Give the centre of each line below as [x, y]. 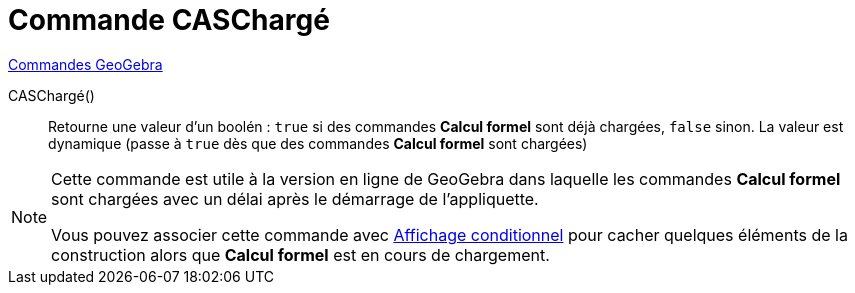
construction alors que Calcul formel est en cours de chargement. [300, 254]
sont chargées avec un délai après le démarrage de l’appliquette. [295, 198]
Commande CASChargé [169, 20]
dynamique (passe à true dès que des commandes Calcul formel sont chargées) [318, 143]
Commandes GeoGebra [85, 64]
